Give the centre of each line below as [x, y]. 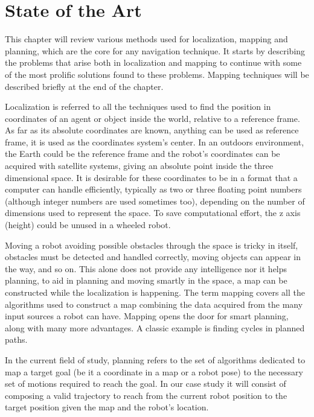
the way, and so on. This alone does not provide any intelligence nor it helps [146, 268]
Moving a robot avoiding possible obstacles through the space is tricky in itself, [152, 245]
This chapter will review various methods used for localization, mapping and [146, 39]
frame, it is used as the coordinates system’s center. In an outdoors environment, [155, 142]
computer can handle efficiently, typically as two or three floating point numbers [153, 189]
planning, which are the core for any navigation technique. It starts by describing [155, 50]
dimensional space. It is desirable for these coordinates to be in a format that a [151, 177]
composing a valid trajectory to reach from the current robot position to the [146, 395]
